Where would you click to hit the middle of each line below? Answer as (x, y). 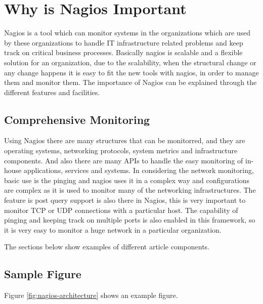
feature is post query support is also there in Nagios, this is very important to (125, 200)
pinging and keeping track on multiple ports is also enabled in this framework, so (130, 220)
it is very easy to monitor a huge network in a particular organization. (113, 229)
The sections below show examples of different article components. (107, 247)
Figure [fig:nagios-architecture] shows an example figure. (91, 295)
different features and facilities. (52, 92)
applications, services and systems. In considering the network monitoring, (139, 170)
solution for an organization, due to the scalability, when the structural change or (130, 62)
